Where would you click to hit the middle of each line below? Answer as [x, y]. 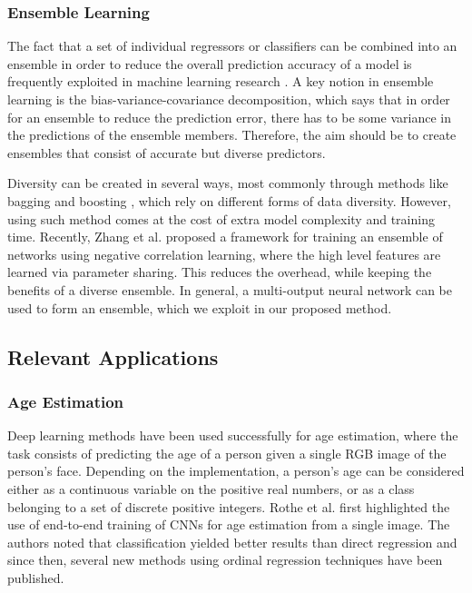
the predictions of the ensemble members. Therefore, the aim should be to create [232, 135]
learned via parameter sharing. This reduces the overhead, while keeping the [220, 272]
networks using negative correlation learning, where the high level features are [224, 254]
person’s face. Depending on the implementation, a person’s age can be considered [236, 471]
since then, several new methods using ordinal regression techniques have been [225, 560]
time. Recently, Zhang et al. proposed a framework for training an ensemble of [225, 237]
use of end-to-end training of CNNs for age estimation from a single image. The [229, 524]
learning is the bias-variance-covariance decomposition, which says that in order [229, 99]
